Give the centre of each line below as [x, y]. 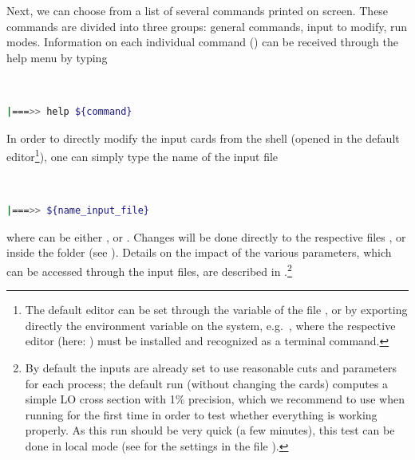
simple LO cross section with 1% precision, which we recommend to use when [215, 399]
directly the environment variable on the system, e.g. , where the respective [210, 325]
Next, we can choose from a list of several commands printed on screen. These [198, 10]
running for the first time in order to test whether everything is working [201, 414]
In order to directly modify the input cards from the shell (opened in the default [203, 138]
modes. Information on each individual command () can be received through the [202, 42]
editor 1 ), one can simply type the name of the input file [142, 155]
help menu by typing [57, 57]
